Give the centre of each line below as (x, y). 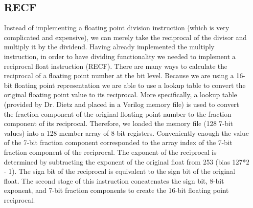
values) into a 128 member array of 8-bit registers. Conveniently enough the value (126, 133)
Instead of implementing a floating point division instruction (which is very (117, 28)
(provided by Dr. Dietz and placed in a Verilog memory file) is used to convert (122, 104)
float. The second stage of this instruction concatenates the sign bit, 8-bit (114, 180)
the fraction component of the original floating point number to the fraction (118, 114)
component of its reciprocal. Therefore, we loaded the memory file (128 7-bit (119, 123)
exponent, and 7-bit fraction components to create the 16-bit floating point (116, 190)
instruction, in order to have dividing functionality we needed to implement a (120, 56)
